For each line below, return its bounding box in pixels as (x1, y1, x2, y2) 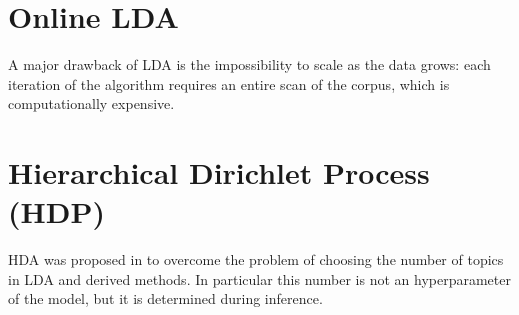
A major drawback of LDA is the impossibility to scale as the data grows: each (8, 54, 491, 75)
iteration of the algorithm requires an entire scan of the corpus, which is (8, 73, 450, 94)
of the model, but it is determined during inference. (8, 288, 323, 309)
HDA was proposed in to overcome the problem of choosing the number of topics (8, 249, 504, 270)
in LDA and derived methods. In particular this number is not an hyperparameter (8, 268, 511, 289)
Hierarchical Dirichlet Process (8, 152, 430, 193)
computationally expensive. (8, 93, 175, 114)
